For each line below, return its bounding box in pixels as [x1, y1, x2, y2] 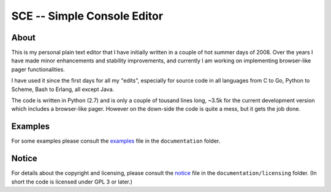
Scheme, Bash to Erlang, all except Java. [11, 86, 115, 93]
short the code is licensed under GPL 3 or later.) [11, 178, 133, 185]
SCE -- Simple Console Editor [11, 9, 164, 23]
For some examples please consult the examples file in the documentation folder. [11, 138, 221, 145]
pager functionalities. [11, 65, 66, 73]
